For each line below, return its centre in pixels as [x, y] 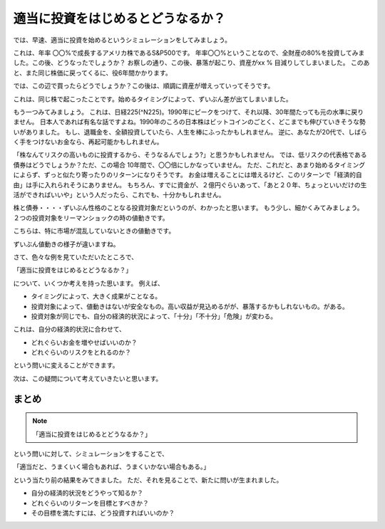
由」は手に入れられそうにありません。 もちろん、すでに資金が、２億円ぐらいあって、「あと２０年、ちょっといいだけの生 [190, 184]
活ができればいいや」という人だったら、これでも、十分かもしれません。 [119, 195]
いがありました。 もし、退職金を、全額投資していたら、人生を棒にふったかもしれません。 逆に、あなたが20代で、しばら [190, 132]
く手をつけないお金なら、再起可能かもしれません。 [88, 142]
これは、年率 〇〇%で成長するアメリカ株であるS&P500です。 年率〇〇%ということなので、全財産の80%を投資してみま [189, 53]
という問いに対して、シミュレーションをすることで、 [91, 454]
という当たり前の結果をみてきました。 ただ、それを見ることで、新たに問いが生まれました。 [148, 480]
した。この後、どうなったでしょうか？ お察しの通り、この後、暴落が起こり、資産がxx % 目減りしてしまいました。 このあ [191, 63]
